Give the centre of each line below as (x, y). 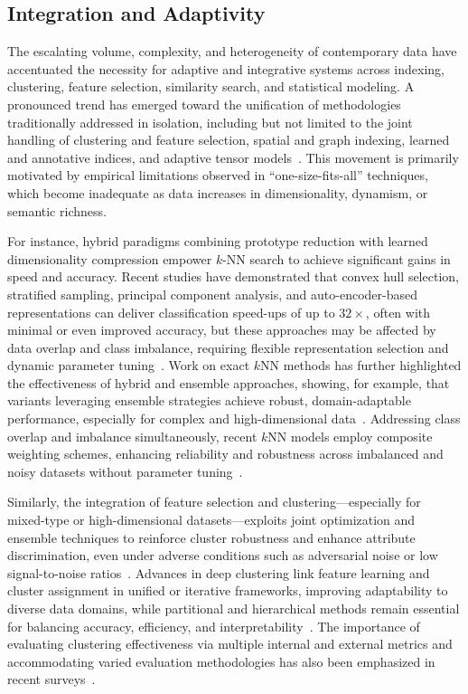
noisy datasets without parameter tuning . (125, 471)
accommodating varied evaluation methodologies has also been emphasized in (221, 661)
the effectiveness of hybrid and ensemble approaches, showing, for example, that (229, 382)
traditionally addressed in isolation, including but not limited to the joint (210, 122)
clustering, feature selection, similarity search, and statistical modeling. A (211, 86)
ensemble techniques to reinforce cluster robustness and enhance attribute (211, 537)
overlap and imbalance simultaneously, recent (132, 436)
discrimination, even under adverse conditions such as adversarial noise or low (223, 555)
